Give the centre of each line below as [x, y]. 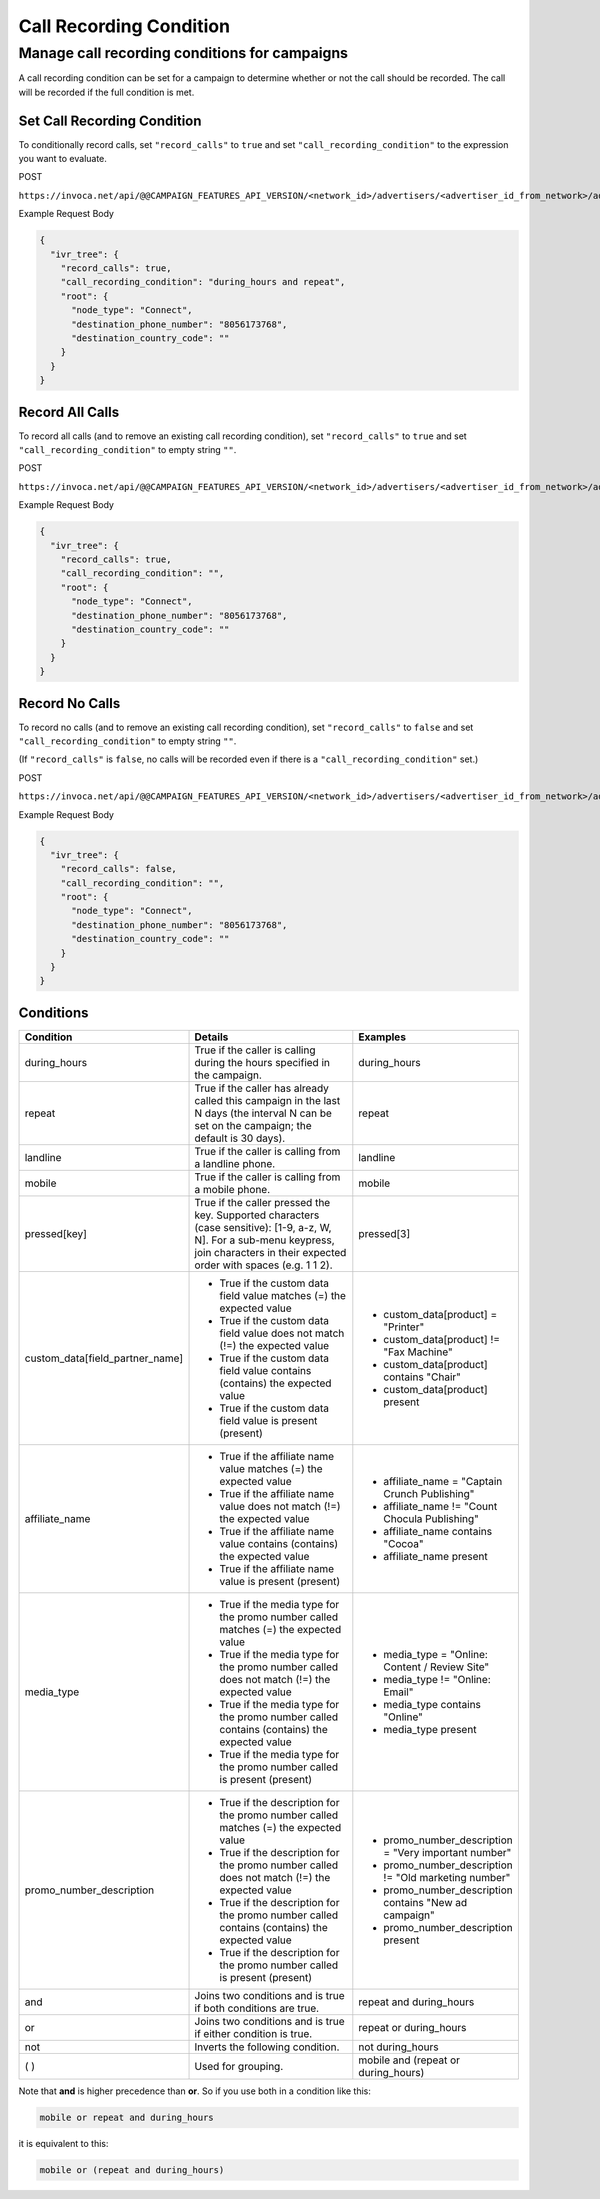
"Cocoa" [403, 1543]
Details [211, 1037]
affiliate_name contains [438, 1531]
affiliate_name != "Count [440, 1506]
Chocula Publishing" [431, 1518]
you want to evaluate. [62, 159]
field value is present [268, 1420]
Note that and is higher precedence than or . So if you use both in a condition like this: [195, 2091]
